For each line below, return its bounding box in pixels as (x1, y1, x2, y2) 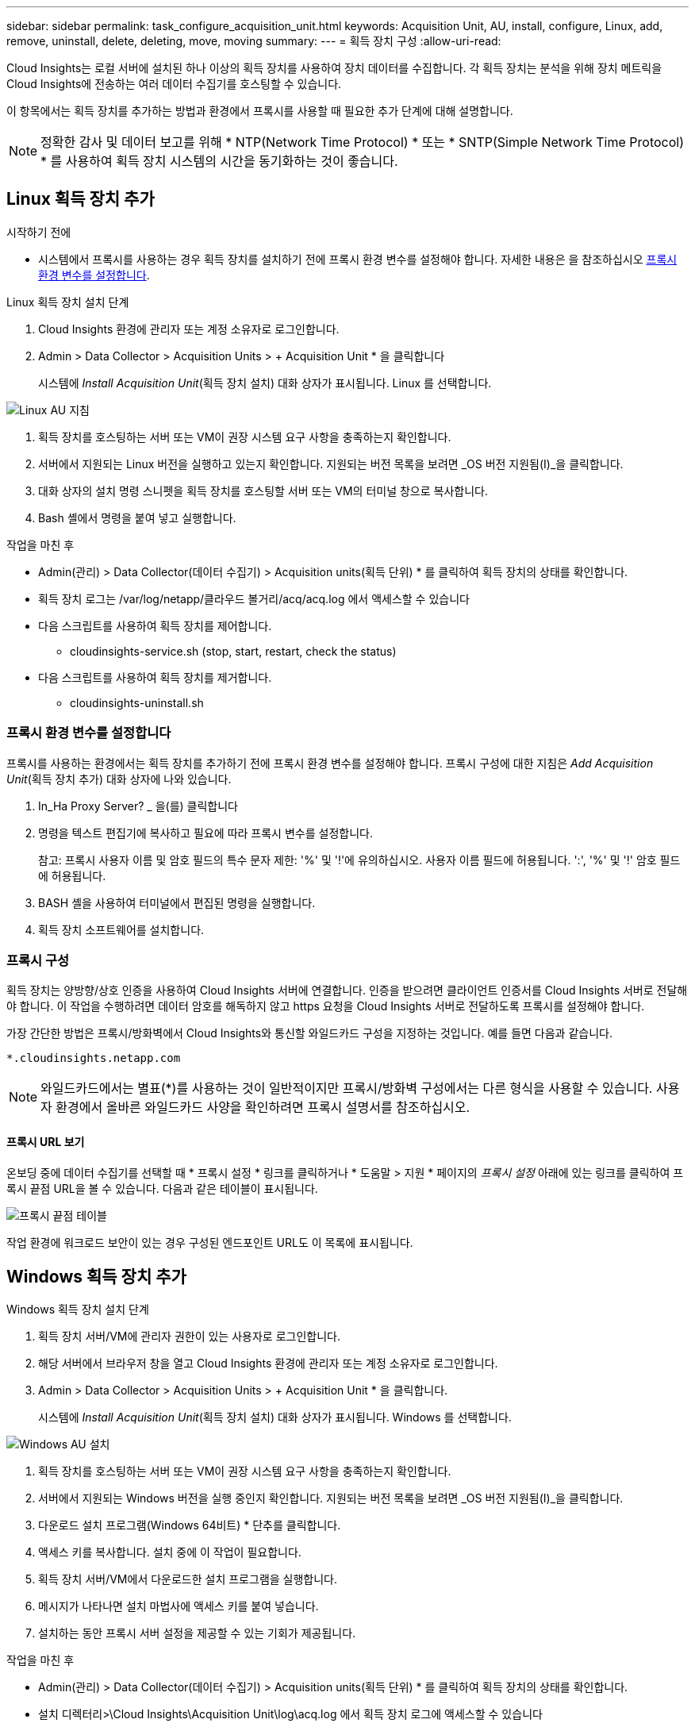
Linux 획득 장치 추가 (6, 189, 155, 210)
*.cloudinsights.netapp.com (6, 1052, 181, 1065)
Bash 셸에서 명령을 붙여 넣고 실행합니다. (38, 510, 236, 525)
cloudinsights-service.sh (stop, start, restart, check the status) (70, 644, 397, 658)
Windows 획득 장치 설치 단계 (6, 1302, 149, 1317)
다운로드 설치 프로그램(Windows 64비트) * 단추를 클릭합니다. (38, 1518, 341, 1533)
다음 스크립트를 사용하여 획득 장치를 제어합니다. (38, 618, 272, 633)
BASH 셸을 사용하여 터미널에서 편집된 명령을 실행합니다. (38, 895, 316, 910)
